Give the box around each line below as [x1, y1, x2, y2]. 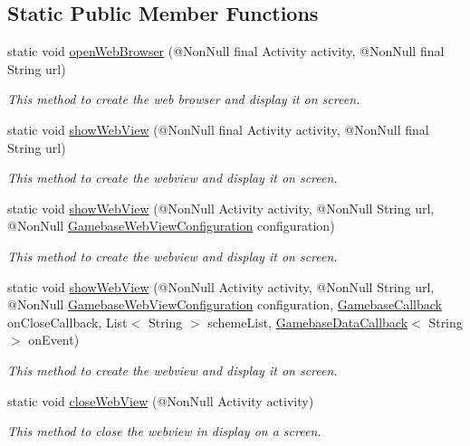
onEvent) [28, 330, 80, 349]
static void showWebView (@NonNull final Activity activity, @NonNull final [7, 119, 429, 138]
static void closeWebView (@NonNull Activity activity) [7, 391, 314, 410]
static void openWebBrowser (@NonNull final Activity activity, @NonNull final [7, 42, 445, 61]
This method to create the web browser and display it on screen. [7, 90, 360, 109]
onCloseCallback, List [7, 312, 128, 331]
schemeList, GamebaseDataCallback [207, 312, 408, 331]
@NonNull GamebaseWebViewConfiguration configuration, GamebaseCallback [7, 295, 442, 314]
